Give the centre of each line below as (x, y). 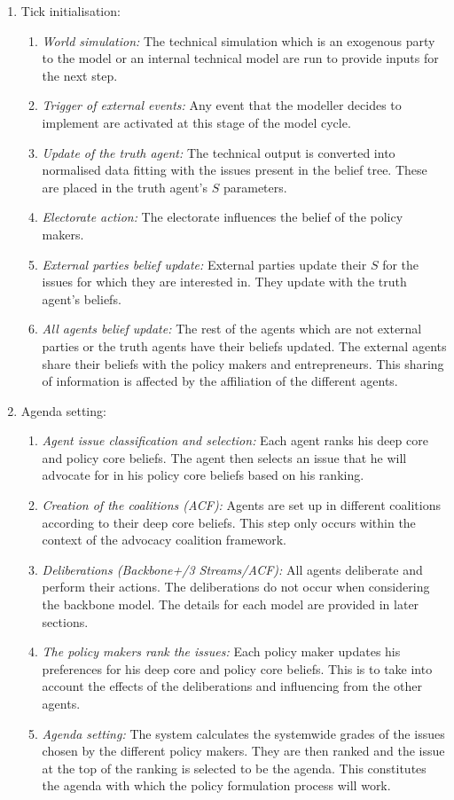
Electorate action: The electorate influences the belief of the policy (223, 217)
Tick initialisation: (70, 11)
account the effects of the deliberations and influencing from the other (232, 686)
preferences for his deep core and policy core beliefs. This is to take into (237, 668)
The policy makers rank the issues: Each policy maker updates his (221, 651)
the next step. (80, 75)
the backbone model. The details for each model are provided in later (231, 604)
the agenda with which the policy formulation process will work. (216, 785)
